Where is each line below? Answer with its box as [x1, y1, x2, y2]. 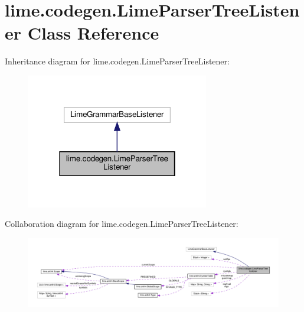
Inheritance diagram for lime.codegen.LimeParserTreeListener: [5, 55, 230, 67]
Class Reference [27, 21, 159, 45]
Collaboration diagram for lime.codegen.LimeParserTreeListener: [5, 217, 238, 230]
